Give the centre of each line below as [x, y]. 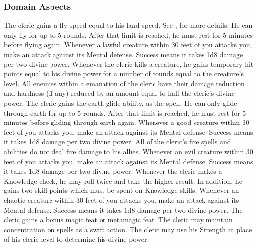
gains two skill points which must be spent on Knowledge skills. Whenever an [122, 190]
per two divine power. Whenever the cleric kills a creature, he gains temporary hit [129, 64]
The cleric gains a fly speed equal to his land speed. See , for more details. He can [128, 25]
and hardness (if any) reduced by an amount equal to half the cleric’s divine [119, 93]
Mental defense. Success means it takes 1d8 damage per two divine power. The [123, 210]
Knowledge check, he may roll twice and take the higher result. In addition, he [123, 180]
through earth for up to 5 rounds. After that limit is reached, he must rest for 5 [125, 112]
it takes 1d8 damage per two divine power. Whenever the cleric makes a [113, 171]
